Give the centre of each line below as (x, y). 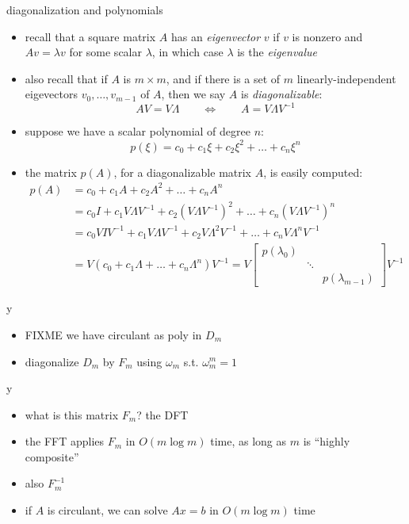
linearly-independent (346, 78)
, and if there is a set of (223, 78)
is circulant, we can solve (107, 510)
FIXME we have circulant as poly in (113, 334)
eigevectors (52, 94)
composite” (52, 456)
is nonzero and (327, 36)
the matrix (51, 172)
